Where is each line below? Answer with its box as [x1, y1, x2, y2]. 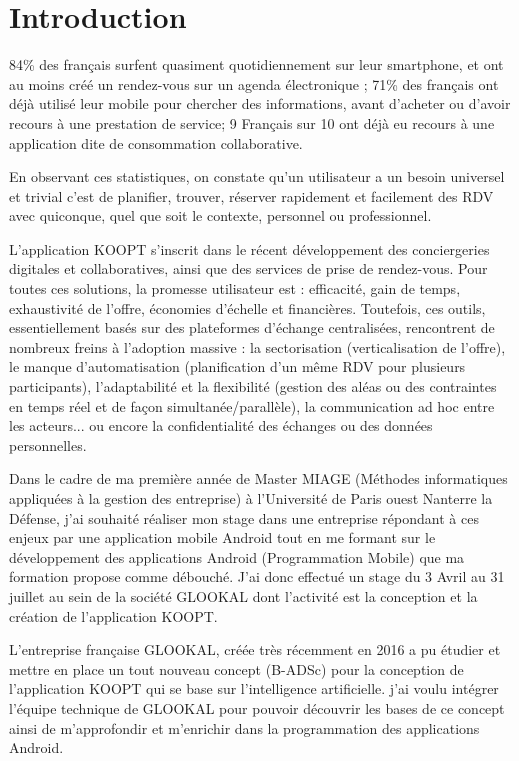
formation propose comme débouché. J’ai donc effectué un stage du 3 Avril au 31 [9, 566, 505, 587]
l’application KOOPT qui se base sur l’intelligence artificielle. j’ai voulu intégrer [9, 678, 499, 699]
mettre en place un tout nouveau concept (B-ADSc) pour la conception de [9, 658, 464, 679]
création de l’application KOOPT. [9, 605, 218, 626]
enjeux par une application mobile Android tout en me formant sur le [9, 527, 436, 548]
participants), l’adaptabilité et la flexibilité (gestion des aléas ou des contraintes [9, 376, 497, 397]
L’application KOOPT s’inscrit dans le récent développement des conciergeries [9, 238, 490, 259]
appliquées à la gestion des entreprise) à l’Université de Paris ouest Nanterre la [9, 488, 493, 508]
